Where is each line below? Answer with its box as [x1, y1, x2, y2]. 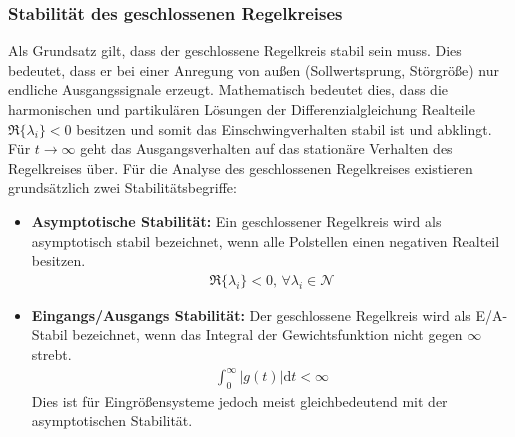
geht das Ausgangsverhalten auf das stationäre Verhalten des [80, 138, 453, 159]
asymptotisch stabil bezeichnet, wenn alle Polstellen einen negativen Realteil [31, 230, 500, 251]
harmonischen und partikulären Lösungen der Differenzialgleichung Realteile [8, 99, 475, 119]
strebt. [31, 343, 72, 364]
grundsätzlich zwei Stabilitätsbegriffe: [8, 177, 237, 198]
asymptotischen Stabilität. [31, 410, 193, 431]
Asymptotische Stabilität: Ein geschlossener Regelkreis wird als [31, 210, 442, 231]
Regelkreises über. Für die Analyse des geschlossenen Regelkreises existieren [8, 157, 473, 178]
